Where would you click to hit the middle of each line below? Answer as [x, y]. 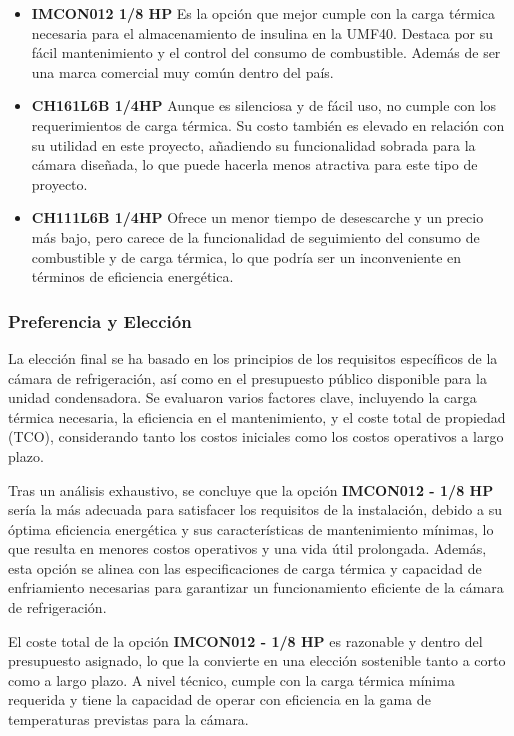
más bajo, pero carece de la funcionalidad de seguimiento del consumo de [255, 236]
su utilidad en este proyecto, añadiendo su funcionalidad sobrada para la [253, 144]
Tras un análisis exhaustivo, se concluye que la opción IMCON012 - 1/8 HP [251, 489]
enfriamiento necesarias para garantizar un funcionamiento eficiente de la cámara [256, 587]
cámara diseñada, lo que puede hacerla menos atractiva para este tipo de [254, 164]
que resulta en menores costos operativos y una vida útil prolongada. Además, [247, 548]
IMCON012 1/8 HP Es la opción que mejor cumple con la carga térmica [263, 13]
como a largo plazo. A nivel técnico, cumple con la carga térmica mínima [231, 679]
